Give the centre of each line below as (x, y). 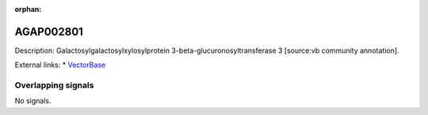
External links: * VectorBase (60, 65)
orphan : (28, 9)
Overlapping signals (54, 85)
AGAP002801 (49, 32)
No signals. (33, 101)
